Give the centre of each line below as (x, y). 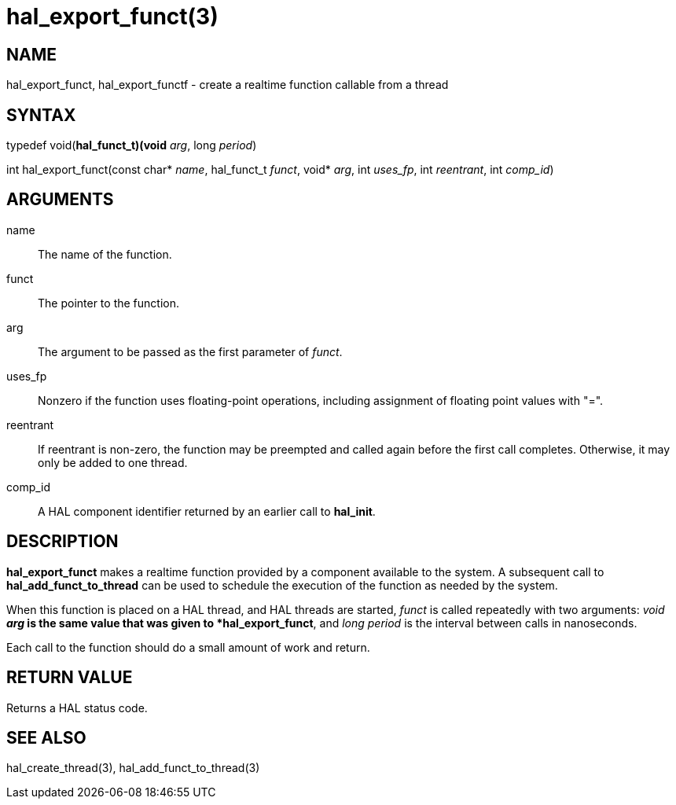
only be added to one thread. (113, 462)
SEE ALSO (46, 737)
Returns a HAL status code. (77, 708)
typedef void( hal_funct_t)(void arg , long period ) (132, 145)
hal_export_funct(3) (112, 17)
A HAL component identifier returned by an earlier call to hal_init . (207, 511)
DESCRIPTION (62, 542)
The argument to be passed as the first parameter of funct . (190, 351)
